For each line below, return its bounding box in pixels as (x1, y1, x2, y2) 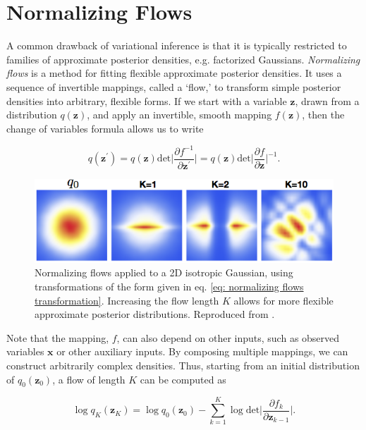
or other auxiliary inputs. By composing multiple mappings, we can (56, 344, 348, 359)
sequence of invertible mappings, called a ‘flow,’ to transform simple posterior (6, 79, 341, 94)
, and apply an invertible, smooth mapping (87, 107, 272, 122)
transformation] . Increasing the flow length (35, 293, 219, 307)
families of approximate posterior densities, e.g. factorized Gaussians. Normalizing (6, 51, 360, 66)
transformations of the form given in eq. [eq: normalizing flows (35, 278, 304, 293)
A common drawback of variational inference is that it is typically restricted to (6, 38, 347, 53)
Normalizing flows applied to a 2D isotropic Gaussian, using (35, 265, 293, 280)
